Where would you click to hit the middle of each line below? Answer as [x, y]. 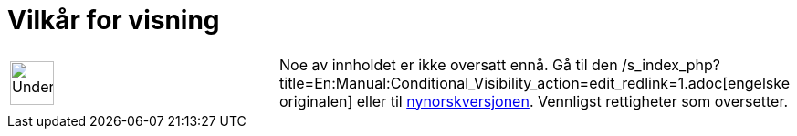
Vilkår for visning [114, 20]
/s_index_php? [671, 64]
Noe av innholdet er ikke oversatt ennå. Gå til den [449, 64]
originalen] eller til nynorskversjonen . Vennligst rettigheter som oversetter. [534, 101]
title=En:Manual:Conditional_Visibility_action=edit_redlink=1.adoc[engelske [535, 83]
